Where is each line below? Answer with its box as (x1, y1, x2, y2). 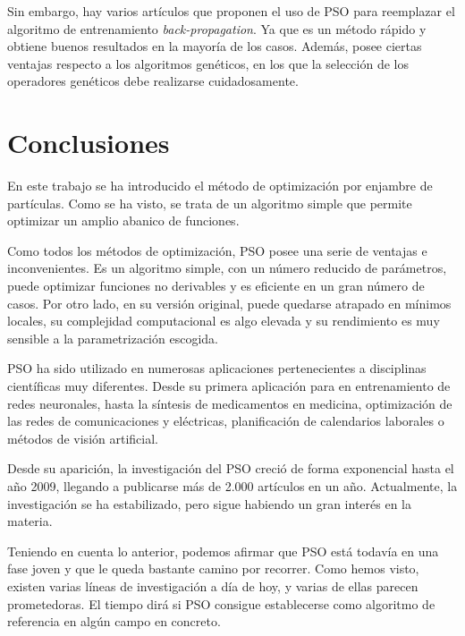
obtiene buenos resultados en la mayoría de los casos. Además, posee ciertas (7, 37, 422, 55)
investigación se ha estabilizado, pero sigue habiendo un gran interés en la (7, 494, 412, 513)
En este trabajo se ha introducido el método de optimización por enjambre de (7, 176, 433, 195)
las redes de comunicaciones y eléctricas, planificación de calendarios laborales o (7, 411, 444, 430)
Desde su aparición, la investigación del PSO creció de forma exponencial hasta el (7, 459, 454, 478)
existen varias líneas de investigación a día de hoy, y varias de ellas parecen (7, 576, 418, 595)
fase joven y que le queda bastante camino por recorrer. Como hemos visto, (7, 559, 419, 578)
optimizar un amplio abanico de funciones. (7, 211, 240, 230)
